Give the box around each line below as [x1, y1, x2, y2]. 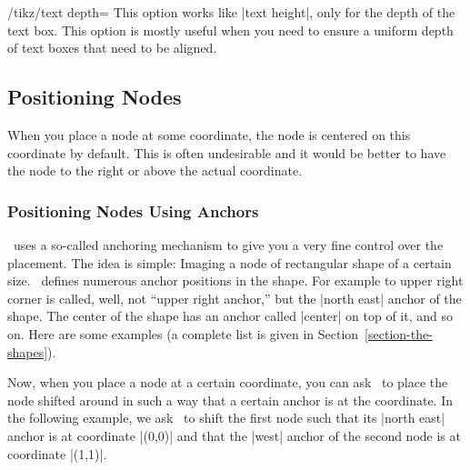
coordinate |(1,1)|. [7, 444, 107, 463]
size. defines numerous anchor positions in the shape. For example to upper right [7, 271, 464, 290]
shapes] [7, 342, 48, 361]
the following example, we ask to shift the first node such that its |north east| [7, 408, 445, 427]
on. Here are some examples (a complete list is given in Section [7, 324, 359, 343]
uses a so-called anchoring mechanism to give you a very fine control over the [13, 235, 444, 254]
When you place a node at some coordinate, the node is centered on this [7, 125, 411, 144]
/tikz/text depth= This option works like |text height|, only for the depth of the [7, 3, 455, 21]
